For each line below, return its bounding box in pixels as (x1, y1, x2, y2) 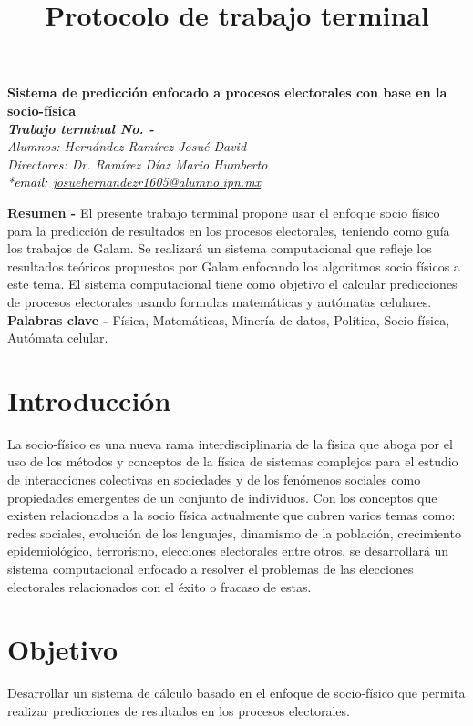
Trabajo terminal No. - (7, 118, 155, 138)
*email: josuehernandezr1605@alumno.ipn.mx (7, 172, 262, 191)
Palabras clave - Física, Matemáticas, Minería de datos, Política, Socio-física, (7, 310, 450, 329)
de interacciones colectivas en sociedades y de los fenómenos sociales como (7, 470, 421, 488)
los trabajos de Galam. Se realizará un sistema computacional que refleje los (7, 239, 432, 258)
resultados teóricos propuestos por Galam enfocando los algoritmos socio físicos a (7, 256, 460, 275)
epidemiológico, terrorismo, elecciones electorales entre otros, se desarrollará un (7, 541, 449, 560)
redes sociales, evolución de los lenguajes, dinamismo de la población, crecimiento (7, 523, 461, 542)
